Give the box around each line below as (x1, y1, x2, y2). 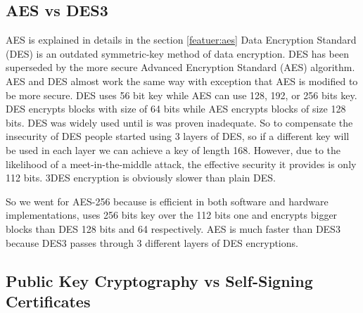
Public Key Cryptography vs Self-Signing (6, 269, 313, 291)
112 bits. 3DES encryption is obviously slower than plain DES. (6, 170, 276, 185)
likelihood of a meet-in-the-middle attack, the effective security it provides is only (6, 156, 357, 171)
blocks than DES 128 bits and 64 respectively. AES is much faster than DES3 (6, 221, 340, 236)
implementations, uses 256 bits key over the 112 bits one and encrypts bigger (6, 207, 338, 222)
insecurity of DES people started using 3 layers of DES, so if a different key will (6, 129, 350, 143)
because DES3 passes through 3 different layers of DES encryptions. (6, 235, 298, 250)
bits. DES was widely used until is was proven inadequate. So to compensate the (6, 115, 353, 129)
